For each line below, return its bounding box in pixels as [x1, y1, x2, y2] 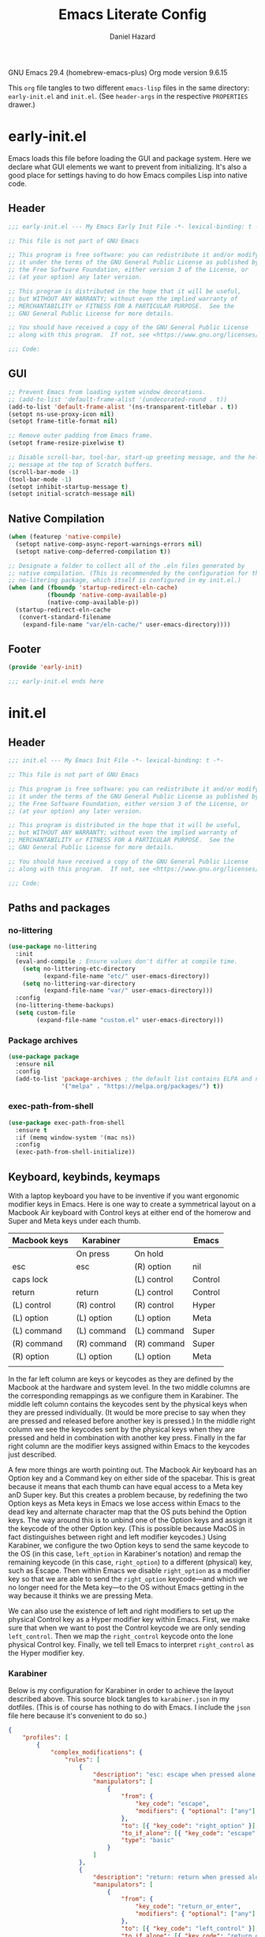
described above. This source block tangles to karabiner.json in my [8, 1694, 230, 1704]
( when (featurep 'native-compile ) [8, 533, 122, 541]
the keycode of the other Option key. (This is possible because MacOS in [8, 1523, 245, 1533]
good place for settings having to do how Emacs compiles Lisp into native [8, 170, 248, 179]
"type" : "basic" [121, 1837, 175, 1845]
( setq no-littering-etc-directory [22, 965, 136, 972]
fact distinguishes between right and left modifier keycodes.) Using [8, 1532, 227, 1541]
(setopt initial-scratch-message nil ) [8, 490, 136, 498]
